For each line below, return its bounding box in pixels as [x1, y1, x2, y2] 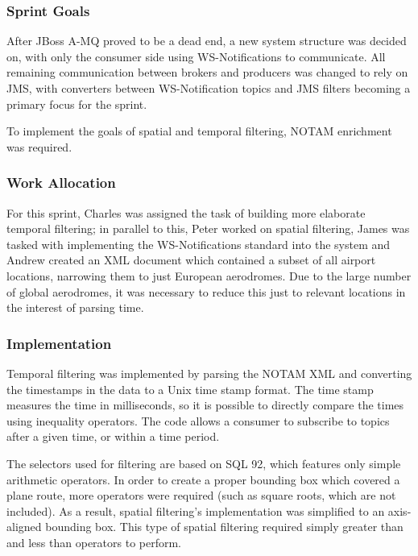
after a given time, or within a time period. [6, 428, 220, 445]
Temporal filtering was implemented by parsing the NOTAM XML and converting [6, 364, 412, 381]
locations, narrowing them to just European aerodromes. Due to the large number [6, 267, 412, 284]
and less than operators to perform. [6, 533, 182, 550]
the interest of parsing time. [6, 299, 144, 316]
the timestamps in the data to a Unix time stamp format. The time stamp [6, 380, 374, 397]
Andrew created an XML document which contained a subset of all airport [6, 251, 376, 268]
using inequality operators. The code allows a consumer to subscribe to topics [6, 412, 390, 429]
